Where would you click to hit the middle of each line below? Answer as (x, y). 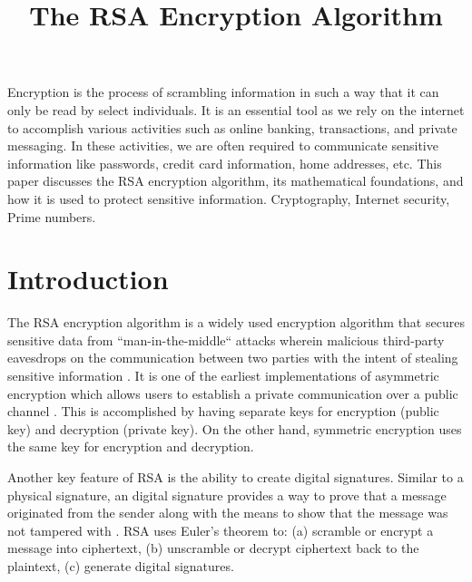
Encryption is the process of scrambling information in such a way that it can (223, 92)
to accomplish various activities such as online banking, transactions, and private (232, 127)
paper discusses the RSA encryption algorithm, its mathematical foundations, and (236, 181)
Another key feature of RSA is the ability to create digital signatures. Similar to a (236, 477)
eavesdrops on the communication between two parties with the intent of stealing (233, 358)
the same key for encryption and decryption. (131, 446)
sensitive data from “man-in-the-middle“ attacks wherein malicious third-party (226, 339)
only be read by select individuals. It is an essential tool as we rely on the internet (236, 109)
